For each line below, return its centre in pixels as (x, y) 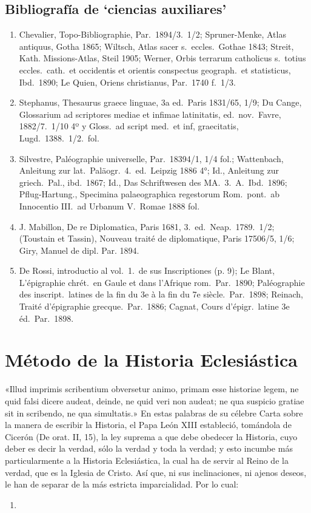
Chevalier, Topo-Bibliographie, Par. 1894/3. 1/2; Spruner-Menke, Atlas (152, 34)
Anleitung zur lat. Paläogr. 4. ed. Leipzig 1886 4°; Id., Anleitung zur (149, 170)
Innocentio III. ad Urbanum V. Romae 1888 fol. (109, 206)
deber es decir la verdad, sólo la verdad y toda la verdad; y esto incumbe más (149, 448)
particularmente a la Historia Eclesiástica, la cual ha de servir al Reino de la (147, 460)
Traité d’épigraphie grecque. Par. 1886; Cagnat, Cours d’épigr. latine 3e (154, 306)
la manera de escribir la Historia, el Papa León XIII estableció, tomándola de (148, 425)
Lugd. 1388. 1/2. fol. (59, 138)
